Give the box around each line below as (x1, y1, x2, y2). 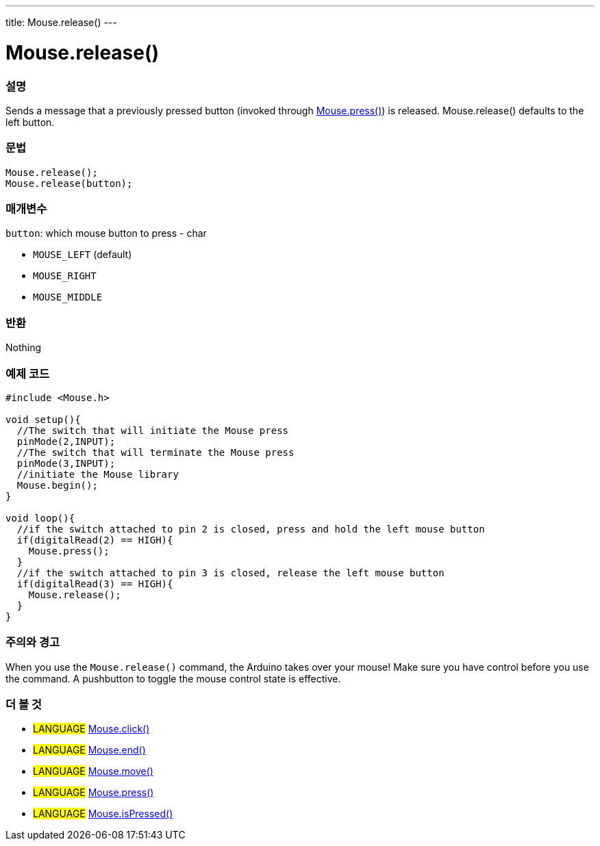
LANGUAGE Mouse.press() (33, 786, 154, 799)
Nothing (5, 342, 42, 354)
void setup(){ (5, 413, 81, 425)
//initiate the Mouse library (16, 468, 179, 480)
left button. (5, 116, 55, 128)
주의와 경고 (5, 635, 60, 650)
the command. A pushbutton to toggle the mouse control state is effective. (5, 672, 341, 684)
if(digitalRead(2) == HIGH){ (16, 534, 173, 546)
